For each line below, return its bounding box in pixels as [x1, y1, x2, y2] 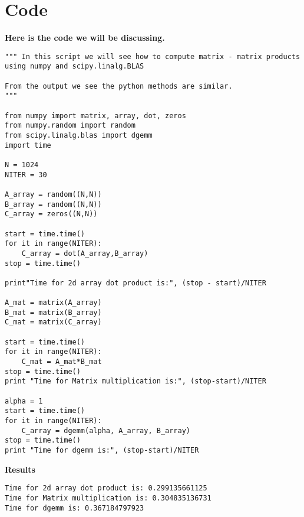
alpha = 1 [5, 396, 43, 405]
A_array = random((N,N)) [5, 190, 102, 199]
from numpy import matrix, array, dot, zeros [5, 111, 186, 120]
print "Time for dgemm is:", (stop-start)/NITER [5, 446, 199, 454]
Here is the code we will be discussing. [5, 31, 165, 44]
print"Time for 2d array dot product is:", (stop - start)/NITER [5, 278, 266, 287]
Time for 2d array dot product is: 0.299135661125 [5, 484, 207, 493]
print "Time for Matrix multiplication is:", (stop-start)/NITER [5, 377, 266, 386]
